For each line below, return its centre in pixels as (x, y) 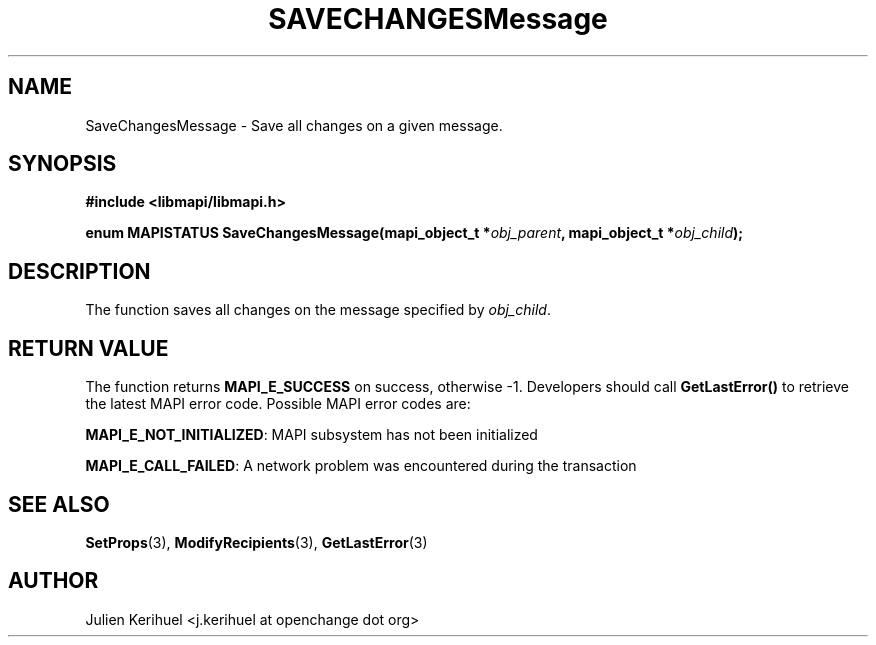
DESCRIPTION (79, 271)
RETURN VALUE (88, 348)
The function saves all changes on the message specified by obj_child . (318, 310)
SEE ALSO (59, 504)
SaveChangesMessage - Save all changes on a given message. (294, 125)
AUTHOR (53, 581)
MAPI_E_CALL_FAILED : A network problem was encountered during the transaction (361, 466)
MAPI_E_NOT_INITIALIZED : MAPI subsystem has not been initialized (311, 435)
